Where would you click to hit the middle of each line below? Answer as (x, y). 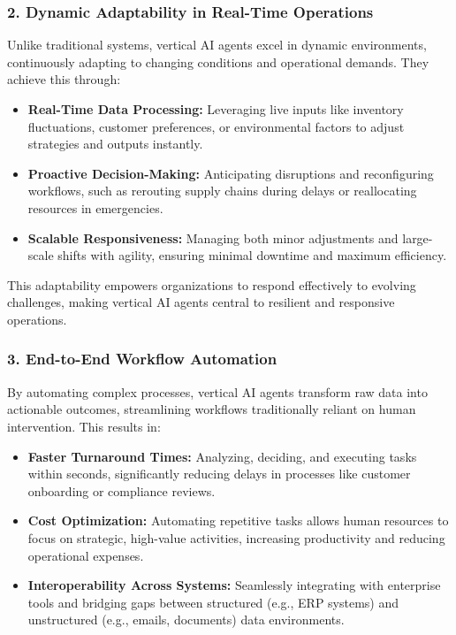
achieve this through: (64, 79)
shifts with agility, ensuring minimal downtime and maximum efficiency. (252, 255)
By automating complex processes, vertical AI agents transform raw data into (217, 391)
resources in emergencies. (95, 207)
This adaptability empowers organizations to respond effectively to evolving (212, 284)
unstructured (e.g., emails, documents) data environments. (186, 620)
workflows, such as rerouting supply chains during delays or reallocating (222, 191)
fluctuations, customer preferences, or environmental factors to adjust (216, 126)
